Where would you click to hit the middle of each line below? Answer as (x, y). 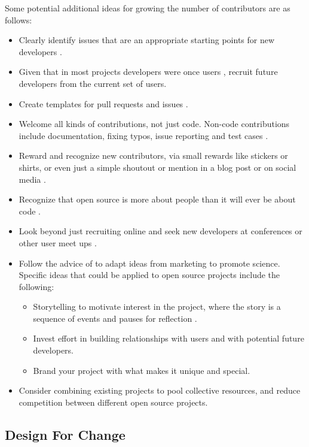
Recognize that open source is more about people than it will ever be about (157, 199)
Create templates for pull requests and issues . (103, 103)
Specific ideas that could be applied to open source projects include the (149, 275)
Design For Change (65, 434)
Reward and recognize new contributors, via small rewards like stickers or (153, 155)
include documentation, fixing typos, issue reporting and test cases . (143, 135)
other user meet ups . (58, 242)
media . (32, 179)
